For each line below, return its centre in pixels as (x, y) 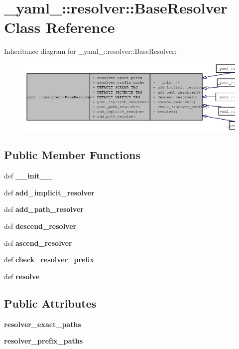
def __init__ (28, 176)
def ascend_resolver (38, 243)
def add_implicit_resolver (49, 192)
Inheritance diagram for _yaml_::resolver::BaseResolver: (90, 51)
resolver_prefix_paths (44, 341)
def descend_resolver (40, 226)
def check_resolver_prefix (49, 260)
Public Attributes (50, 303)
